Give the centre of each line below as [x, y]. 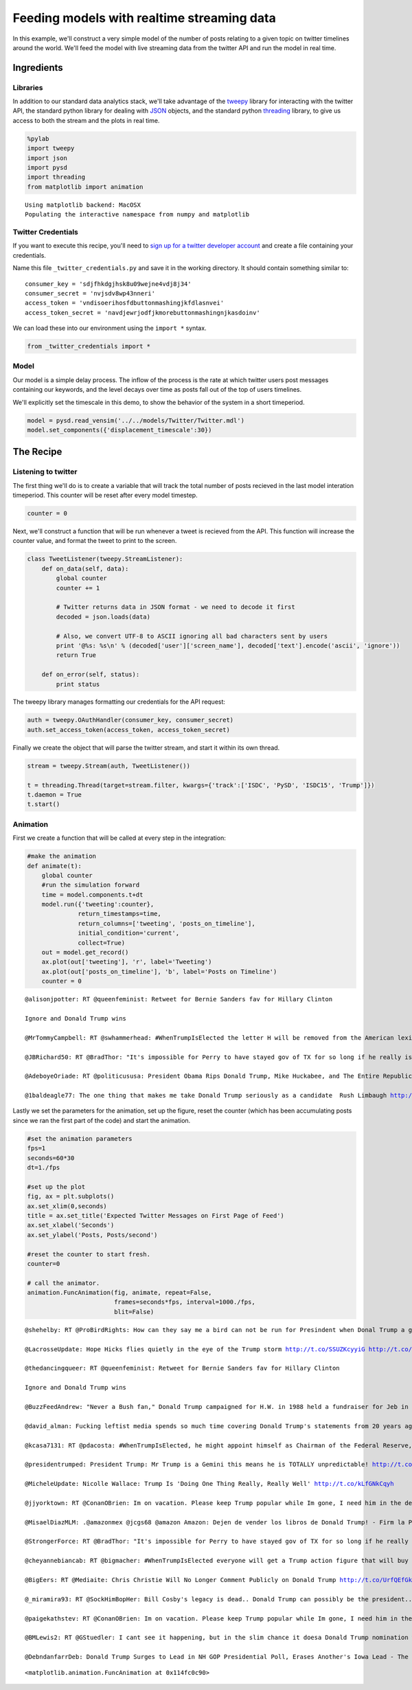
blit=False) [134, 1312]
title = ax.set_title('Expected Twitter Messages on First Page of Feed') [156, 1215]
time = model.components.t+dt [92, 894]
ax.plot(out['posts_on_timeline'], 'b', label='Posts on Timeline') [159, 971]
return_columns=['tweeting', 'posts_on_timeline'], [167, 923]
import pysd [47, 168]
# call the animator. [64, 1283]
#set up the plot [56, 1187]
